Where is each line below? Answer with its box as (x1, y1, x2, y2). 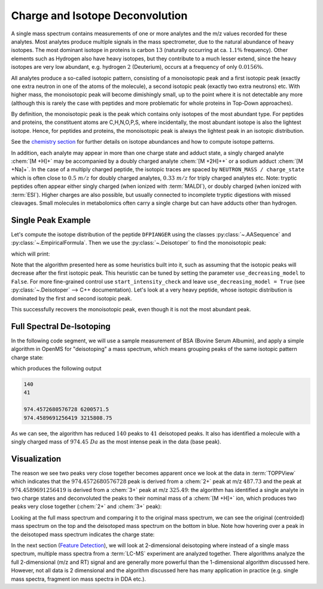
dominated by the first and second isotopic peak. (11, 294, 132, 302)
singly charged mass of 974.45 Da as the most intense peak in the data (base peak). (11, 438, 221, 445)
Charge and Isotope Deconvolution (11, 9, 188, 22)
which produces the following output (11, 365, 102, 372)
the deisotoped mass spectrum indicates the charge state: (11, 530, 155, 538)
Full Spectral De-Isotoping (11, 321, 111, 332)
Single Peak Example (11, 215, 91, 225)
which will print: (11, 250, 50, 257)
